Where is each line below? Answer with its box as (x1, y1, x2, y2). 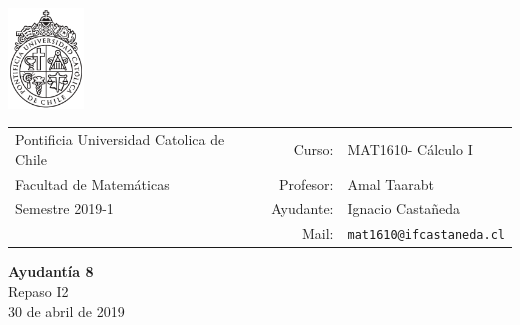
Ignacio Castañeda (347, 198, 460, 219)
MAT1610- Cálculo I (347, 138, 473, 159)
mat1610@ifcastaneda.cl (347, 228, 505, 243)
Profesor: (279, 173, 334, 194)
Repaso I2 (8, 281, 69, 302)
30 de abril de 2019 (8, 300, 125, 321)
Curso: (293, 138, 334, 159)
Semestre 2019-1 (15, 198, 114, 219)
